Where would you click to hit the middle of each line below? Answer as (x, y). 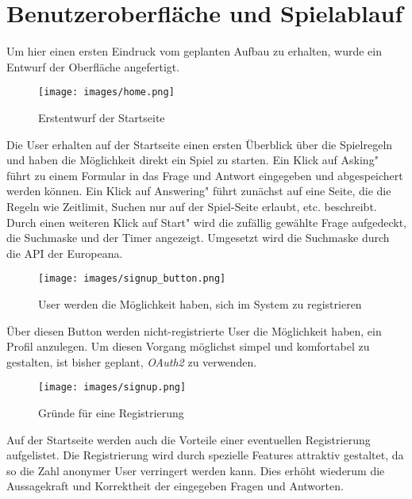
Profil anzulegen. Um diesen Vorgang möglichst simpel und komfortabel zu (188, 346)
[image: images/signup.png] (112, 388)
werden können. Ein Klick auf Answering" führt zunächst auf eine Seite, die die (199, 191)
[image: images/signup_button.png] (132, 279)
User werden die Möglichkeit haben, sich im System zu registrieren (200, 303)
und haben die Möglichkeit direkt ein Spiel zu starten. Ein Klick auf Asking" (193, 160)
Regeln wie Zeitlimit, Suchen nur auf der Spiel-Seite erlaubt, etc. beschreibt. (192, 206)
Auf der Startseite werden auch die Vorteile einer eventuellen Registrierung (189, 439)
